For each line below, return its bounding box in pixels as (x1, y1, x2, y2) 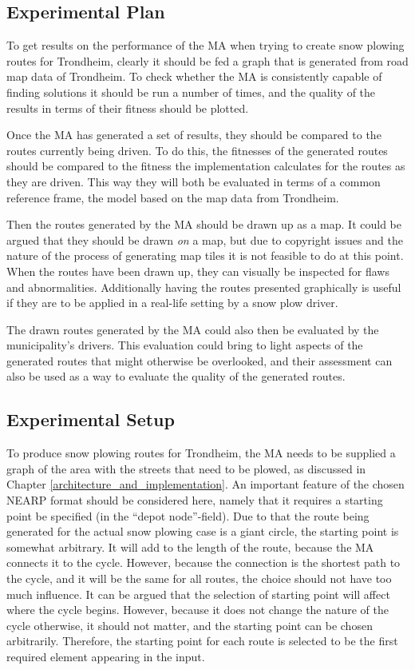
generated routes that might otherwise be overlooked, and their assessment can (6, 352, 393, 369)
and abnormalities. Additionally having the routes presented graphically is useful (6, 278, 401, 295)
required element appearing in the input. (6, 648, 205, 664)
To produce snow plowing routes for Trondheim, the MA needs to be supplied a (6, 445, 396, 461)
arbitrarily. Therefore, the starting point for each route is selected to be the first (6, 632, 398, 649)
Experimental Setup (6, 407, 175, 432)
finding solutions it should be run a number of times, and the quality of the (6, 83, 376, 100)
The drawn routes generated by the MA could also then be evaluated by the (6, 321, 379, 337)
